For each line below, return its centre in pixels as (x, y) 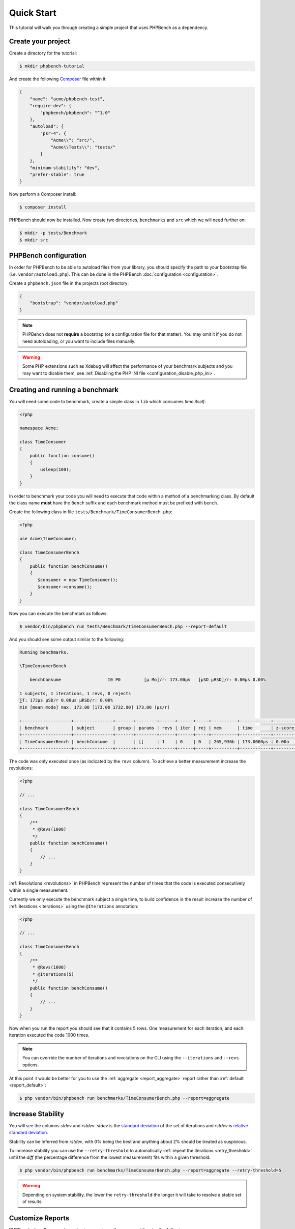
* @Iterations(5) (53, 974)
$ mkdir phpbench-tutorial (52, 66)
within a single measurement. (39, 890)
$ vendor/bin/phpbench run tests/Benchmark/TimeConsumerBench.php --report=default (123, 626)
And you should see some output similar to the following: (67, 639)
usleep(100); (56, 469)
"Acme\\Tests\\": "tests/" (83, 147)
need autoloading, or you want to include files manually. (79, 341)
